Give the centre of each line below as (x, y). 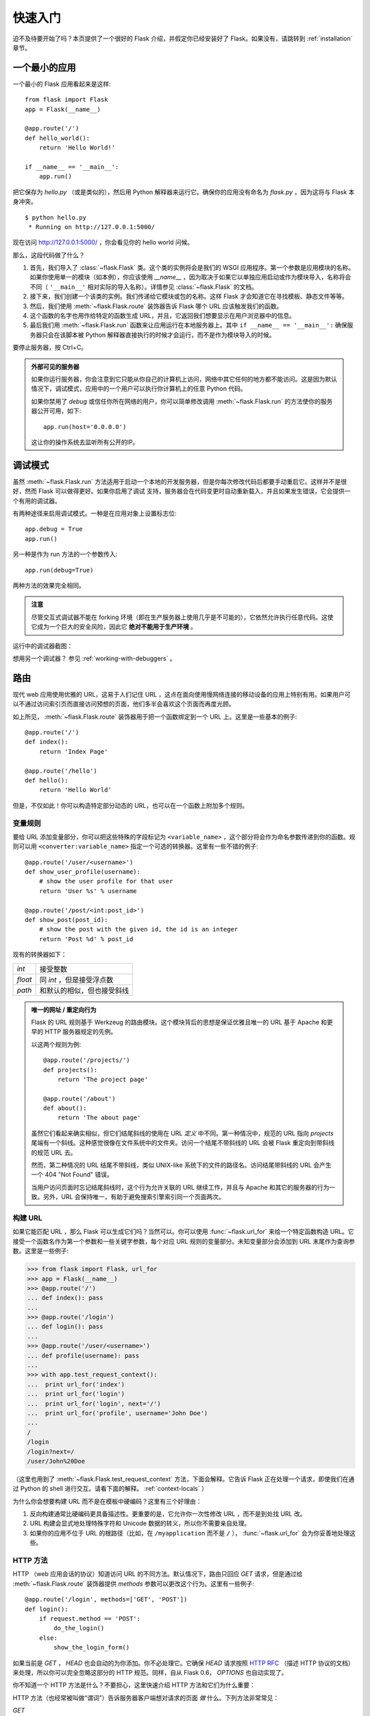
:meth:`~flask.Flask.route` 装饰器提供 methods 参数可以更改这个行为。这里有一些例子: (134, 1584)
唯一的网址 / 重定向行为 (64, 1010)
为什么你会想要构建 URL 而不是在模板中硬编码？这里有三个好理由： (107, 1501)
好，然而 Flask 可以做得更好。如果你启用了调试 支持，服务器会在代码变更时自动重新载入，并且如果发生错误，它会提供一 (182, 491)
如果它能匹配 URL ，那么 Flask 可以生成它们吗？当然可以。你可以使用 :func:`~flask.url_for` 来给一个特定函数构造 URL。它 (183, 1231)
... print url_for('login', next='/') (94, 1403)
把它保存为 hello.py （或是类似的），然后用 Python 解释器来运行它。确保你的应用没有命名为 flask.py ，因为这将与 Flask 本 (184, 192)
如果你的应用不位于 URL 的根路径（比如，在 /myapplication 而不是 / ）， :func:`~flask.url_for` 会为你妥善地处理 (189, 1533)
